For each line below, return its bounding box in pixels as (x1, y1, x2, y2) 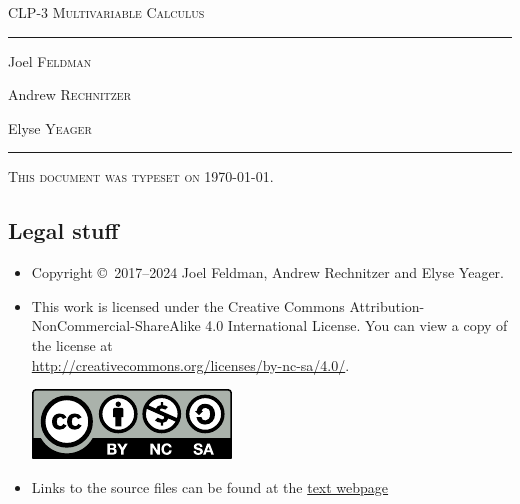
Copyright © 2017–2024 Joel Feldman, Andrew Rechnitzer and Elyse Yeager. (31, 262, 504, 283)
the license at (31, 334, 113, 355)
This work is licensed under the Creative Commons (31, 295, 345, 316)
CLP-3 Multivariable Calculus (8, 2, 205, 22)
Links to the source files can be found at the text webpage (31, 476, 389, 497)
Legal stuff (8, 215, 119, 246)
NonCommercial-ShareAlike (31, 315, 201, 336)
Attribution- (349, 295, 425, 316)
